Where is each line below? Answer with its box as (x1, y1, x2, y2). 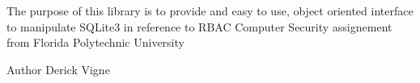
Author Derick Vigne (6, 60, 110, 77)
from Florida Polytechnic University (6, 34, 185, 51)
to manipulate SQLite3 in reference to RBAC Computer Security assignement (6, 18, 392, 35)
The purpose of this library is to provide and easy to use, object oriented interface (6, 2, 414, 19)
